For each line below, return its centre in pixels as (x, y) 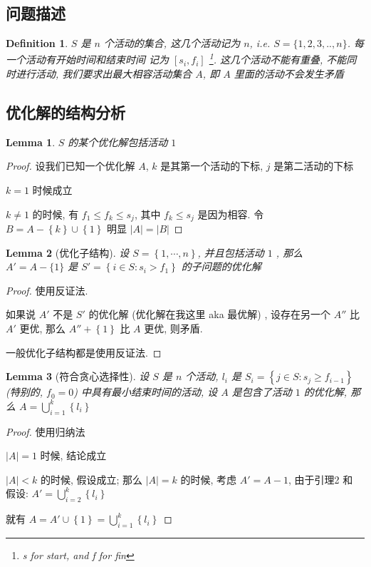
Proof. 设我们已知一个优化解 (70, 166)
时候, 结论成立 (73, 455)
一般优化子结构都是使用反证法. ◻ (84, 352)
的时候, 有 (56, 214)
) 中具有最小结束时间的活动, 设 (146, 392)
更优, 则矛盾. (173, 328)
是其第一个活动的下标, (212, 166)
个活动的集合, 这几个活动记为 (172, 43)
